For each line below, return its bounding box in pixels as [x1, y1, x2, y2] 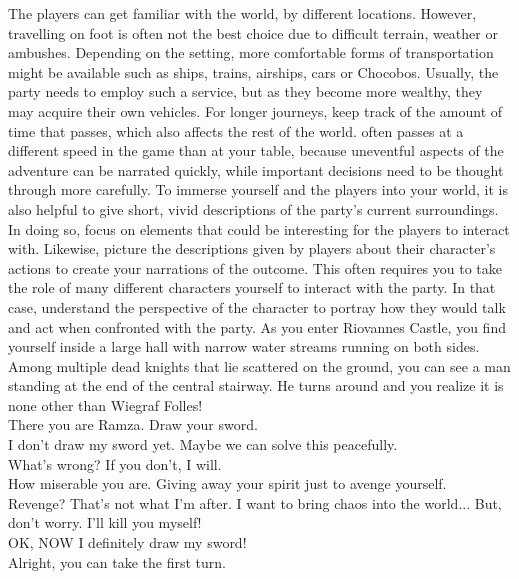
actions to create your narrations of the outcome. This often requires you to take [8, 257, 503, 278]
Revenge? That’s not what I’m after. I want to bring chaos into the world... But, [8, 492, 502, 513]
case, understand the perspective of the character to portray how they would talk [8, 296, 506, 317]
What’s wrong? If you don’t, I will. [8, 453, 222, 474]
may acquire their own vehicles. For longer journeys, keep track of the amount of [8, 100, 503, 121]
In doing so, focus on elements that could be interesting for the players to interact [8, 218, 510, 239]
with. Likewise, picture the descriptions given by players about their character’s [8, 238, 496, 259]
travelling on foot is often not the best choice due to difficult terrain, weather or [8, 22, 498, 43]
